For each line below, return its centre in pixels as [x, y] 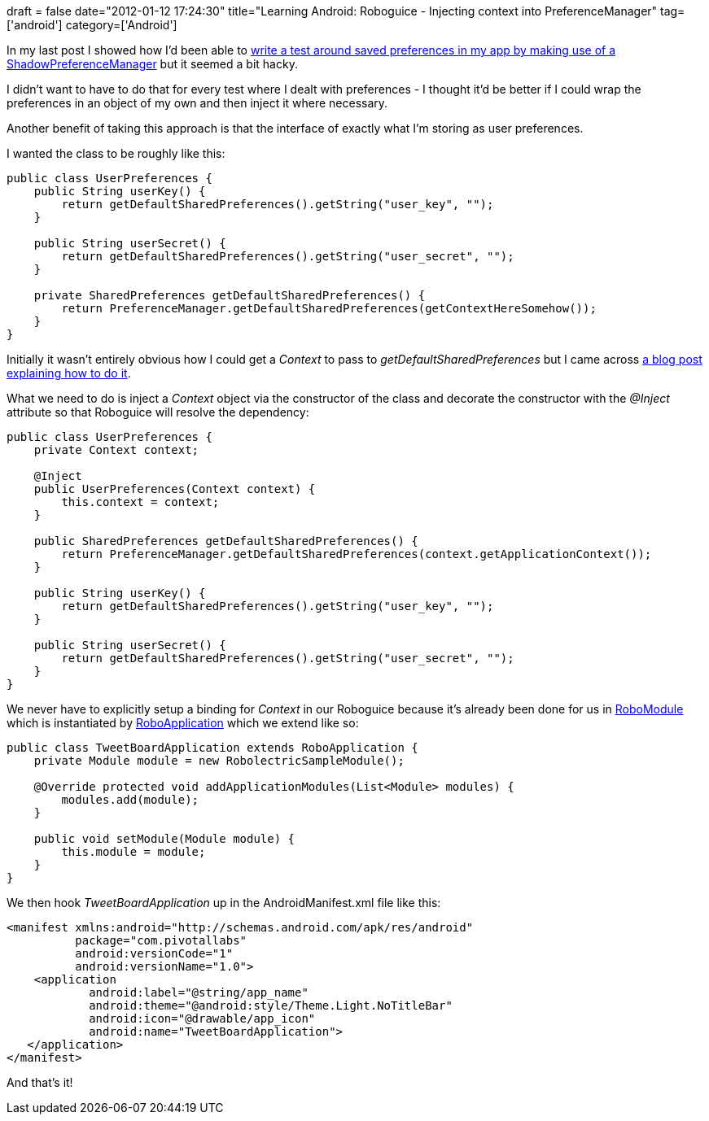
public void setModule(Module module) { [164, 839]
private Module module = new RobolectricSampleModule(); [219, 761]
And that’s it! [40, 1082]
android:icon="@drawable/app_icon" [202, 1018]
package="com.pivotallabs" [161, 940]
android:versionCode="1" [154, 953]
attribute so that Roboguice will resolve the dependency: [158, 412]
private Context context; [116, 450]
